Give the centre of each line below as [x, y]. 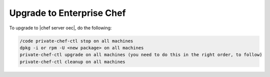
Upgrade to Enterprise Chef [67, 13]
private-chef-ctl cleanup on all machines [72, 62]
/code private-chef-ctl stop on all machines [76, 41]
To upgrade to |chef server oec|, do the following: [60, 28]
